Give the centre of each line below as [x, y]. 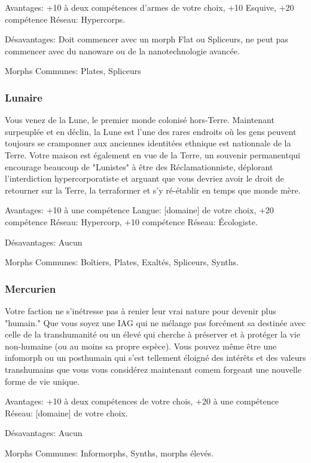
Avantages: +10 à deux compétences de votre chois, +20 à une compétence [142, 401]
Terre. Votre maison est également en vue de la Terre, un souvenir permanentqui [153, 154]
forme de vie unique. [42, 381]
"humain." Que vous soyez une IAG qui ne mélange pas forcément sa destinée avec [155, 322]
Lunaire [24, 97]
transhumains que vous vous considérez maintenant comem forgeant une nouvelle [153, 369]
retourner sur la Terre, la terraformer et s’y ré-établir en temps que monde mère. [153, 190]
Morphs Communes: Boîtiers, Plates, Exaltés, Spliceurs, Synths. [122, 262]
